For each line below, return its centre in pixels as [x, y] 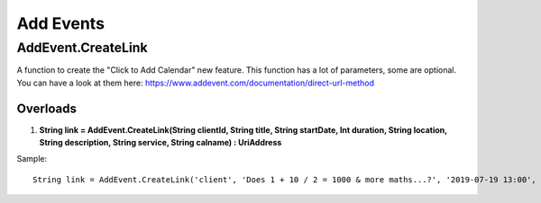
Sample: [32, 159]
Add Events [61, 23]
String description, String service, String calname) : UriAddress [160, 143]
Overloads [46, 108]
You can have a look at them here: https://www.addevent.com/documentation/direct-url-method [195, 83]
